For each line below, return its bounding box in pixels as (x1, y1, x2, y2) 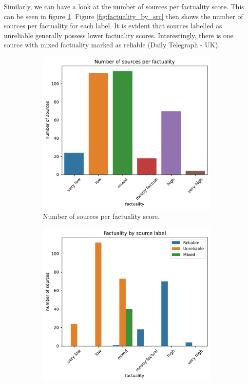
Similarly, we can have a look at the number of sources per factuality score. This (4, 1, 244, 11)
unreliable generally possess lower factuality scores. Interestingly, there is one (4, 30, 233, 40)
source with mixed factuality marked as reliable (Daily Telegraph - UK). (4, 40, 220, 50)
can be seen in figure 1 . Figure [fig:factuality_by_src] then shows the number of (4, 11, 243, 21)
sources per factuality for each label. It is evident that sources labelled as (4, 21, 222, 31)
